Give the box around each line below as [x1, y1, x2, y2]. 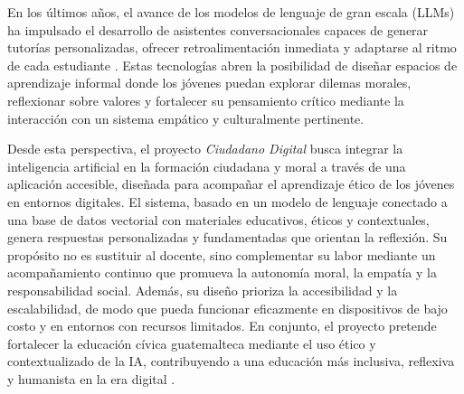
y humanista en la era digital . [7, 369, 175, 388]
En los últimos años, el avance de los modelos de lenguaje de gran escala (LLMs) [7, 3, 455, 21]
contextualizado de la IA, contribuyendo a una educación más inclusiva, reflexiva [7, 352, 455, 371]
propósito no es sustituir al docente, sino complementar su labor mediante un [7, 245, 436, 264]
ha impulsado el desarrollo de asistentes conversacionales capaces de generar [7, 20, 429, 39]
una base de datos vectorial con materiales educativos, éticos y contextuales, [7, 210, 430, 229]
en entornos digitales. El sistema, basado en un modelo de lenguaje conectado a [7, 192, 448, 211]
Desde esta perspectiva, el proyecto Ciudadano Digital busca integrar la [7, 139, 403, 158]
